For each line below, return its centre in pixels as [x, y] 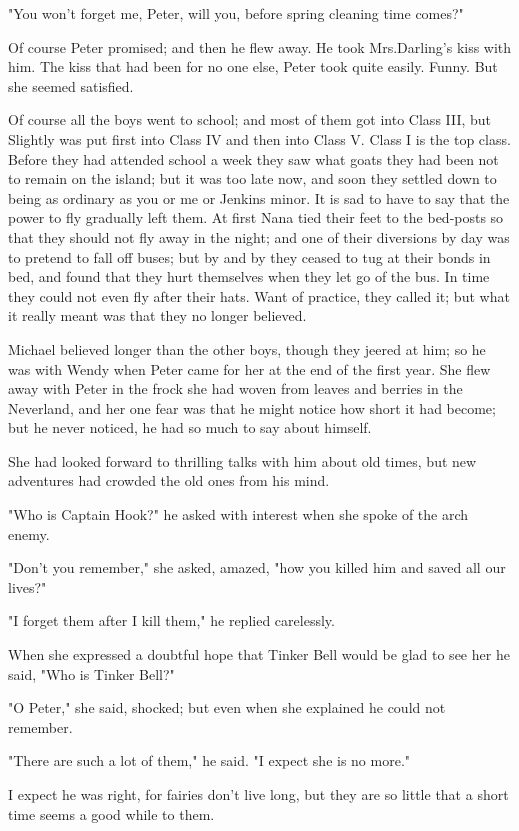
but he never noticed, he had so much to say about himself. [190, 427]
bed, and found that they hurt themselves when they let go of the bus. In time [249, 276]
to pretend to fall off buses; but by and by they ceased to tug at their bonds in [249, 256]
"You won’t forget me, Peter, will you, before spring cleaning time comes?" [236, 13]
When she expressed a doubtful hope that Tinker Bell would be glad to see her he [259, 654]
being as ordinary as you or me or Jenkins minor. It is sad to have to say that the [259, 197]
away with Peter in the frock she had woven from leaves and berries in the [235, 388]
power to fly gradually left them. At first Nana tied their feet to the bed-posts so [256, 217]
